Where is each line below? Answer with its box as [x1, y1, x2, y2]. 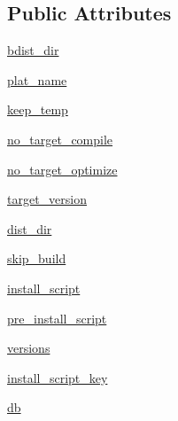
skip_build [7, 249, 66, 268]
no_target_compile [7, 129, 113, 148]
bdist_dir [7, 41, 59, 59]
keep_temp [7, 100, 68, 119]
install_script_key [7, 368, 108, 386]
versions [7, 339, 50, 357]
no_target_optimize [7, 160, 118, 178]
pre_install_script [7, 308, 107, 327]
